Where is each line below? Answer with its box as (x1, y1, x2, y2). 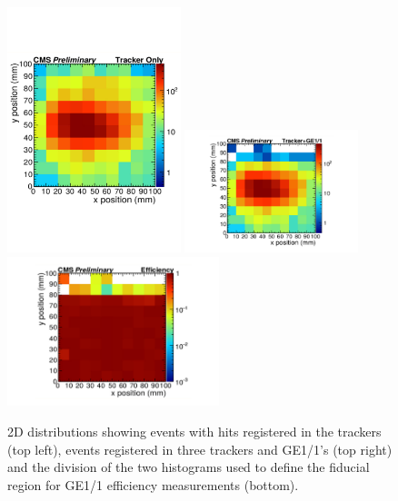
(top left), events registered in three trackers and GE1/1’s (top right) (7, 439, 393, 458)
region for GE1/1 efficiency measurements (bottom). (7, 475, 299, 494)
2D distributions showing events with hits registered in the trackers (7, 421, 382, 440)
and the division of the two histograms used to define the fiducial (7, 457, 370, 476)
